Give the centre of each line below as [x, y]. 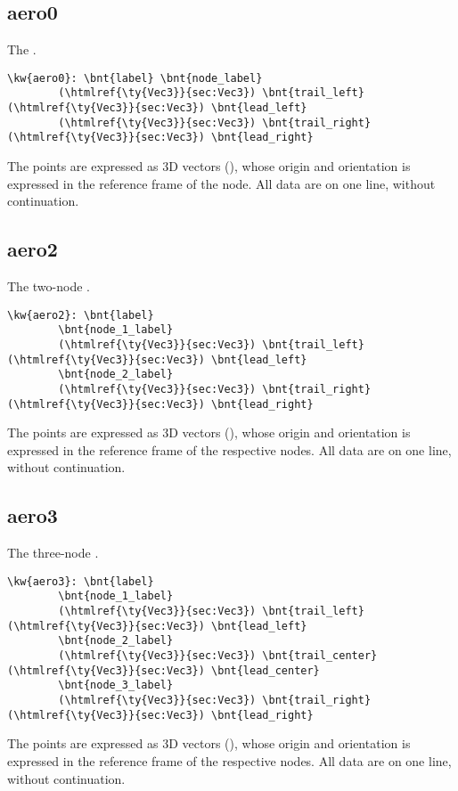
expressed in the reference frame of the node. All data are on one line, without [221, 183]
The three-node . [53, 553]
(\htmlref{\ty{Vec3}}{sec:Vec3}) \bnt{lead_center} [164, 670]
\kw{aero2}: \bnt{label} [81, 315]
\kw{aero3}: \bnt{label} [81, 581]
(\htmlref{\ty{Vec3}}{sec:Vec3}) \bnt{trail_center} [218, 656]
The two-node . [49, 286]
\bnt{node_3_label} [116, 685]
